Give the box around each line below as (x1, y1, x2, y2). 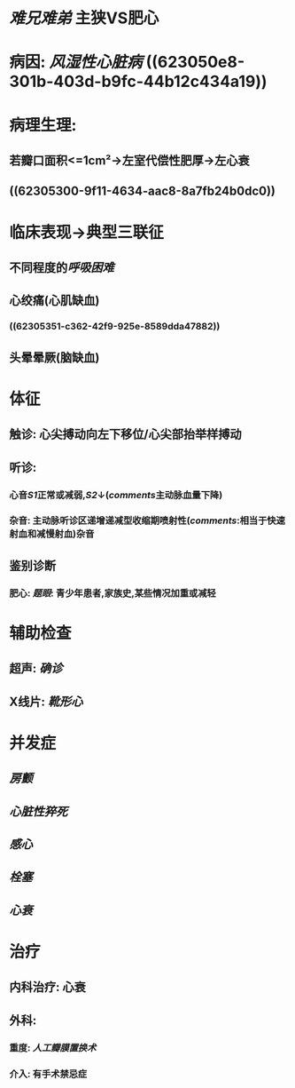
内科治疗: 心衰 (9, 980, 86, 995)
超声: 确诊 (9, 661, 63, 676)
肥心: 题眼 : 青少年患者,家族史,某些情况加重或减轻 (9, 587, 217, 600)
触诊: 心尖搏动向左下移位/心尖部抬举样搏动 (9, 427, 242, 442)
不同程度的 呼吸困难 (9, 259, 114, 275)
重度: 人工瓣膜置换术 (9, 1041, 97, 1053)
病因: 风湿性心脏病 (9, 52, 143, 72)
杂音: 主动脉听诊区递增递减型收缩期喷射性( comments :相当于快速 (9, 514, 286, 527)
